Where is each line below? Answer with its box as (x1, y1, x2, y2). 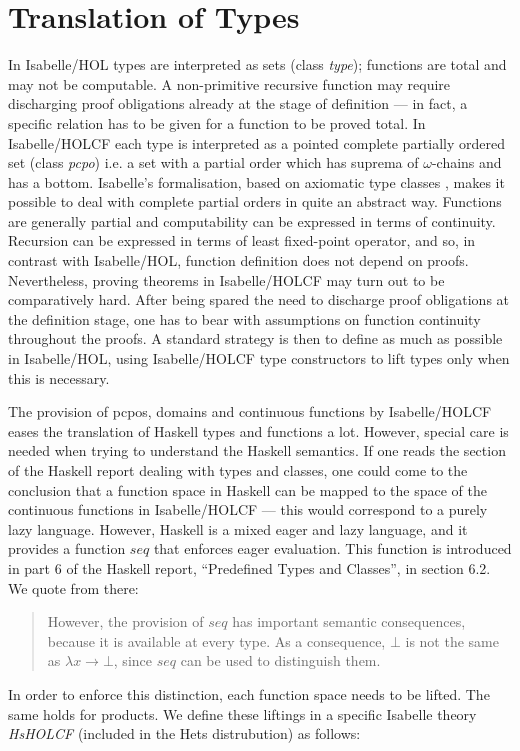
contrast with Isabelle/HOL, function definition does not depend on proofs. (8, 250, 469, 271)
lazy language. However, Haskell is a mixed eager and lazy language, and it (8, 518, 468, 539)
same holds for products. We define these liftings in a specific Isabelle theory (8, 703, 477, 724)
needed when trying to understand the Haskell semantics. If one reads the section (8, 440, 506, 461)
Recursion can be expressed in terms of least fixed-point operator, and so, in (8, 230, 476, 251)
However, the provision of (47, 611, 204, 632)
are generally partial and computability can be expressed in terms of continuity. (8, 210, 496, 231)
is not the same (405, 630, 499, 651)
